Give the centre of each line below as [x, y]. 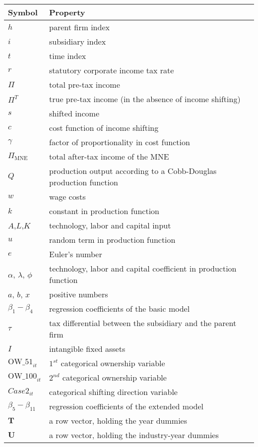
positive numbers [79, 294]
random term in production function [112, 240]
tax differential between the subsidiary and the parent [143, 323]
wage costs [67, 196]
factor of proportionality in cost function [120, 142]
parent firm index [79, 27]
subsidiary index [78, 41]
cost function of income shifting [104, 128]
